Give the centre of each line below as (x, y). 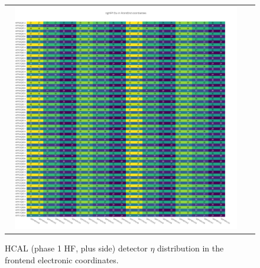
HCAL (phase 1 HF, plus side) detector (76, 248)
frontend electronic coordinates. (62, 259)
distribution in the (191, 248)
